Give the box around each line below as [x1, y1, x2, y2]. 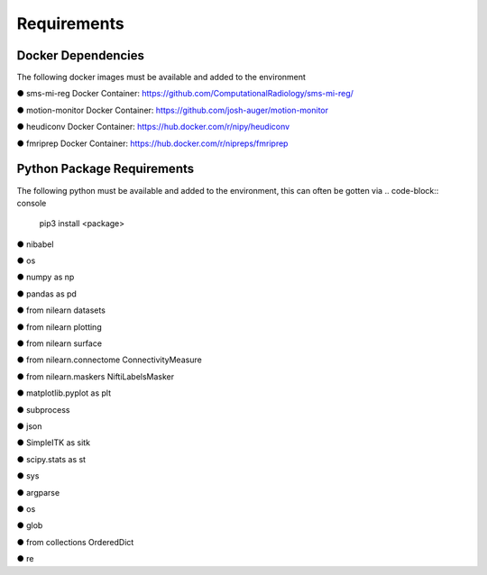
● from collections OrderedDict [16, 536, 134, 547]
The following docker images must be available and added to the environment [16, 72, 307, 83]
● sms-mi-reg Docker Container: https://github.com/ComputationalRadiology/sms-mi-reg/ [16, 88, 354, 99]
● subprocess [16, 404, 70, 415]
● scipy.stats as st [16, 453, 86, 464]
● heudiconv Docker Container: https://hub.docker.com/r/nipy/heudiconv [16, 122, 290, 132]
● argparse [16, 487, 60, 497]
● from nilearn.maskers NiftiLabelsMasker [16, 370, 175, 382]
